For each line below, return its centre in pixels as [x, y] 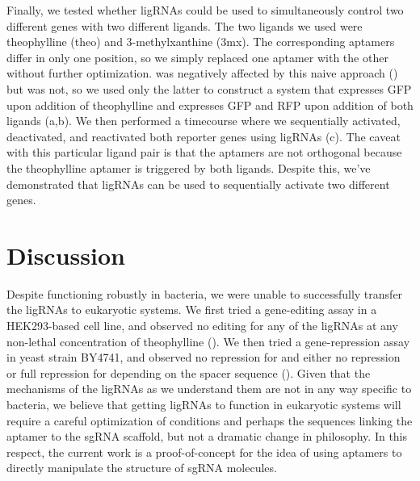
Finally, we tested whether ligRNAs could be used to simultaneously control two [205, 10]
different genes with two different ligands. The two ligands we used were [185, 25]
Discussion [66, 255]
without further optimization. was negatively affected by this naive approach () [202, 73]
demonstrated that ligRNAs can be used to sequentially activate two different [198, 184]
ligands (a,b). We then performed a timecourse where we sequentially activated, [204, 121]
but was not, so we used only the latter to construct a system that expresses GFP [209, 88]
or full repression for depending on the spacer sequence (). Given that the [189, 372]
